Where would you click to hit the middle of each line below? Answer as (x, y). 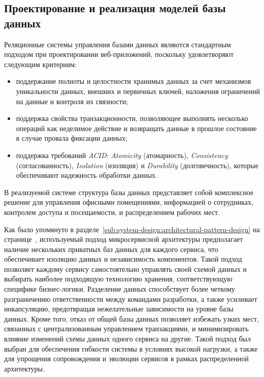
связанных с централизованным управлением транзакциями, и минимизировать (126, 328)
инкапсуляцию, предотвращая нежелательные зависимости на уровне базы (119, 309)
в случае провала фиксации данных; (72, 138)
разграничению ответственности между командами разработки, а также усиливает (131, 299)
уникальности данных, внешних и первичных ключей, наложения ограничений (138, 91)
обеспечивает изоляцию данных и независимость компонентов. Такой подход (123, 259)
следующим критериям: (40, 64)
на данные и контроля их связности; (72, 101)
